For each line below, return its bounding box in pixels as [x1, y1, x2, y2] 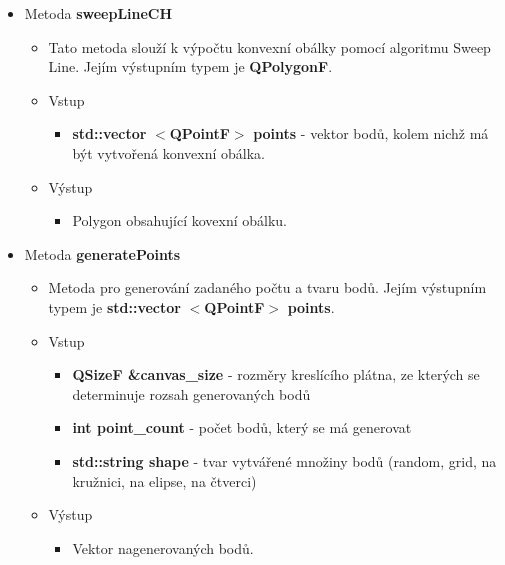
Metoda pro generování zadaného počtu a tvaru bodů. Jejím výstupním [48, 277, 487, 298]
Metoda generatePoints [24, 243, 181, 264]
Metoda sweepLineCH [24, 3, 173, 23]
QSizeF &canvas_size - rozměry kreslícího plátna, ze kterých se [72, 364, 480, 385]
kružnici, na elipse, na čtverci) [72, 470, 257, 491]
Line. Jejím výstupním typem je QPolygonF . [48, 56, 333, 77]
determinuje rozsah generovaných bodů [72, 383, 311, 404]
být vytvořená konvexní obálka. [72, 142, 265, 163]
